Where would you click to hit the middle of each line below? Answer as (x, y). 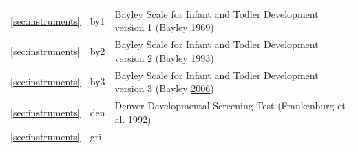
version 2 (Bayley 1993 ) (164, 57)
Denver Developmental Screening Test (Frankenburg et (230, 106)
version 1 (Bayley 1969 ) (164, 27)
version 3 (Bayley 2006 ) (164, 88)
